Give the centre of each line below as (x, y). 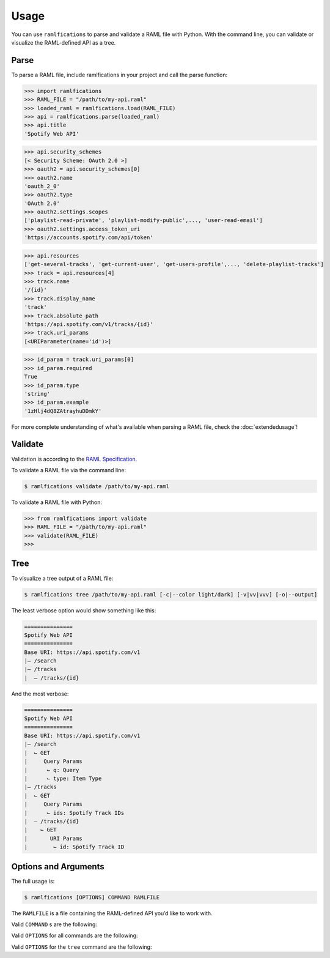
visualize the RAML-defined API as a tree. (64, 42)
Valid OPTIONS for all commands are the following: (75, 935)
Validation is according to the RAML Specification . (74, 459)
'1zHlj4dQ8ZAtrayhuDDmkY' (63, 411)
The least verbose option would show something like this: (84, 610)
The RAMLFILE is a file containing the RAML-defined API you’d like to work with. (112, 913)
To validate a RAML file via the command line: (69, 470)
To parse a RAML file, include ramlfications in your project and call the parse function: (119, 75)
